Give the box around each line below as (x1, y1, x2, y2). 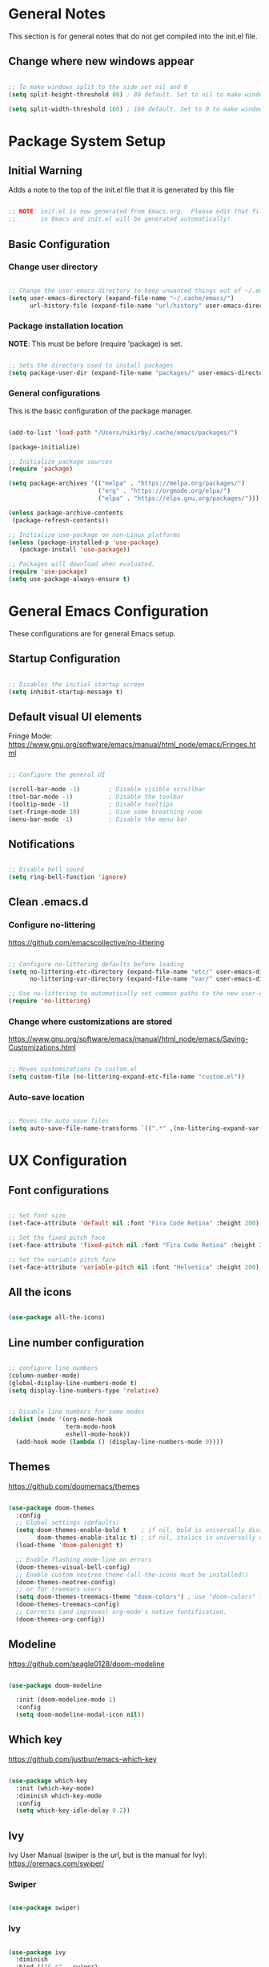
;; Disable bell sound (8, 866, 84, 874)
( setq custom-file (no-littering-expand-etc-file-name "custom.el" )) (8, 1073, 246, 1081)
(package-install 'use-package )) (18, 546, 130, 554)
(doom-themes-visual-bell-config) (15, 1563, 130, 1571)
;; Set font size (8, 1212, 66, 1220)
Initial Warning (8, 164, 82, 177)
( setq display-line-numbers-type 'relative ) (8, 1386, 159, 1395)
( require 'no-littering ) (8, 997, 91, 1006)
